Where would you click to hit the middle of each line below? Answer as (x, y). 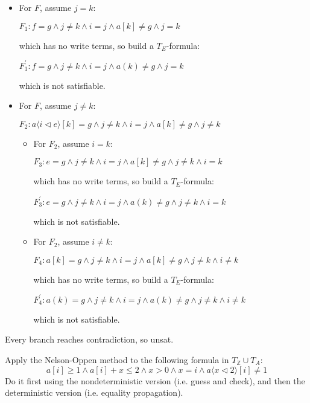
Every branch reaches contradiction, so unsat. (89, 339)
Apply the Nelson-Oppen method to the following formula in (117, 360)
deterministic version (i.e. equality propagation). (94, 392)
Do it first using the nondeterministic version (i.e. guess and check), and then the (155, 380)
